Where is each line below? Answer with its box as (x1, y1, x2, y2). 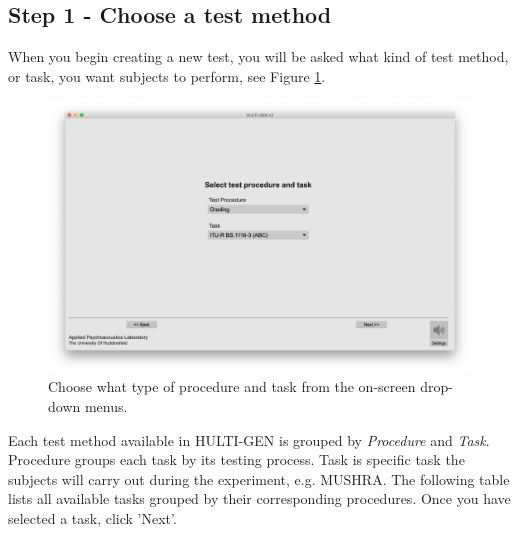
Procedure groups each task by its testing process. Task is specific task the (8, 449, 465, 470)
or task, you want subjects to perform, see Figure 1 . (8, 65, 326, 86)
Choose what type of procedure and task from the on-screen (48, 376, 416, 397)
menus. (84, 396, 128, 417)
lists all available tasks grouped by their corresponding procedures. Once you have (8, 488, 511, 509)
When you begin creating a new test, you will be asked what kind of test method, (8, 46, 509, 67)
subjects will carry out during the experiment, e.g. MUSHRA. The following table (8, 468, 510, 489)
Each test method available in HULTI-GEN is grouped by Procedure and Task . (8, 429, 490, 450)
